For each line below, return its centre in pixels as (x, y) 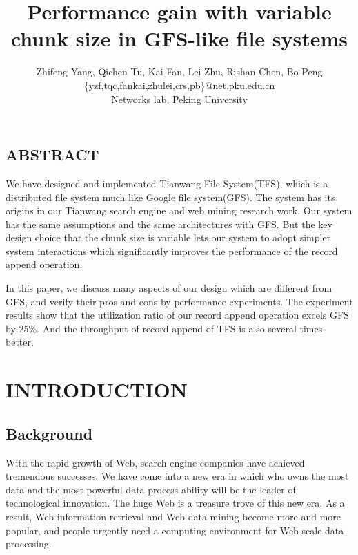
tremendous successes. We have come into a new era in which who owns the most (177, 476)
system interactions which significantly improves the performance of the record (172, 251)
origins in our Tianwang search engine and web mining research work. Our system (179, 210)
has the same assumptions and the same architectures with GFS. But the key (169, 224)
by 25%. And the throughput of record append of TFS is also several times (164, 328)
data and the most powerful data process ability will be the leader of (151, 489)
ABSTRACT (52, 154)
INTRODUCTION (97, 389)
